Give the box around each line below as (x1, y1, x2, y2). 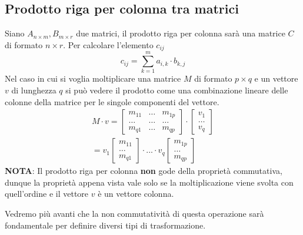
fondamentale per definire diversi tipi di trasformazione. (5, 219, 206, 231)
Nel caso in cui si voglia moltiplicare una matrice (5, 72, 181, 85)
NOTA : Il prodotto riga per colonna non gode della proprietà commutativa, (5, 164, 282, 177)
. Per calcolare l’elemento (63, 38, 154, 51)
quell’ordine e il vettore (5, 187, 89, 200)
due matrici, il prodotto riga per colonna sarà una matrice (76, 27, 285, 39)
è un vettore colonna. (98, 187, 174, 200)
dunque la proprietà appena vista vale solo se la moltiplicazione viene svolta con (5, 176, 294, 188)
